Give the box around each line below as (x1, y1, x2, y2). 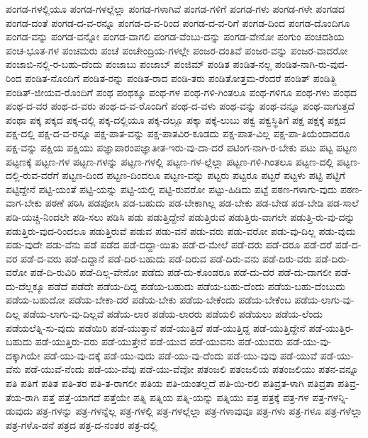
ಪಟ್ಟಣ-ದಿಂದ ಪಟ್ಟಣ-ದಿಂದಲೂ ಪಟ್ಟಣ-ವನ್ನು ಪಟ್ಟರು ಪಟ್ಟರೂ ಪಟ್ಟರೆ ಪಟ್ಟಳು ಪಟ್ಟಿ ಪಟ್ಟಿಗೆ (62, 168, 345, 183)
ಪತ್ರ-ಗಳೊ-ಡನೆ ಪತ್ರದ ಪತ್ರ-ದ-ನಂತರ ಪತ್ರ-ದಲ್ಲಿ (6, 417, 157, 432)
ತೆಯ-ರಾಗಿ (6, 389, 40, 404)
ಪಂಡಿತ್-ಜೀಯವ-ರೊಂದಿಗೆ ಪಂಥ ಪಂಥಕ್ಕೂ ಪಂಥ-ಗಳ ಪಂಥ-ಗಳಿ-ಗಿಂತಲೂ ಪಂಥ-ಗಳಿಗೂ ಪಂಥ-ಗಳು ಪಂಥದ (6, 84, 357, 99)
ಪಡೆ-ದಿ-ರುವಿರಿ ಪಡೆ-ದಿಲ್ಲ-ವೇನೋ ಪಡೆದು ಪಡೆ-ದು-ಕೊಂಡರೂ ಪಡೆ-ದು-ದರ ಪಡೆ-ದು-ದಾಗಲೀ (30, 265, 332, 279)
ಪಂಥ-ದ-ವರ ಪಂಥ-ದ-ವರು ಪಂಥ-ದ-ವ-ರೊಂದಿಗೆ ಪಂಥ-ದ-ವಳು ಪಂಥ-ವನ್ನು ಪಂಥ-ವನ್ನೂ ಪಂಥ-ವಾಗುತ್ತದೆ (6, 98, 355, 113)
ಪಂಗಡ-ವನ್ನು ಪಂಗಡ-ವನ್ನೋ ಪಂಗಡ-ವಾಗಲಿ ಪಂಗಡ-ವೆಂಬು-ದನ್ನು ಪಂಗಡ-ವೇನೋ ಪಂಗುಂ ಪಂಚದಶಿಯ (6, 29, 345, 44)
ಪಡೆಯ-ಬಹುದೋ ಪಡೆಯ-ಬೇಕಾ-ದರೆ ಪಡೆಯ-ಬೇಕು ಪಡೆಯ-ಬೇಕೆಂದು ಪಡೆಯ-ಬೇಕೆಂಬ (6, 292, 291, 307)
